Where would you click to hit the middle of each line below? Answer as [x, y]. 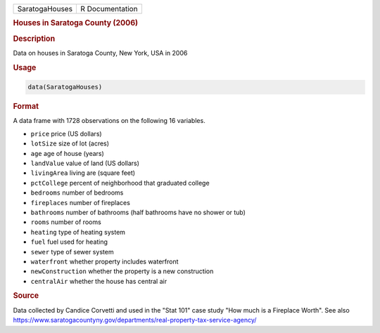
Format [26, 107]
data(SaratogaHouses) [65, 87]
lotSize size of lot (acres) [70, 143]
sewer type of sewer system [72, 252]
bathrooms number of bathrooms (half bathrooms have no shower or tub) [138, 212]
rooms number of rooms [66, 222]
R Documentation [109, 9]
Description [34, 39]
